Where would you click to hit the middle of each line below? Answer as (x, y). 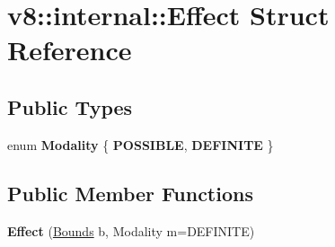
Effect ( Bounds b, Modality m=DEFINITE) (131, 230)
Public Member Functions (130, 193)
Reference (70, 50)
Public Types (70, 106)
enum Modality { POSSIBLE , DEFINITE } (141, 144)
